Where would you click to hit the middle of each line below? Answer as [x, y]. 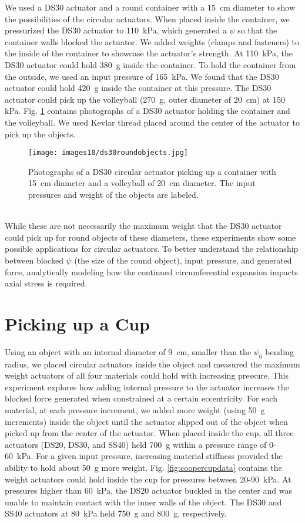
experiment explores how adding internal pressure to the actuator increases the [147, 387]
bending [279, 351]
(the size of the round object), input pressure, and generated [183, 260]
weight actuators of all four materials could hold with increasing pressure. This [147, 375]
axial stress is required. [46, 283]
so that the [257, 30]
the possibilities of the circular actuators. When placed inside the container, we [147, 18]
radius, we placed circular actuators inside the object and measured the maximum [152, 364]
